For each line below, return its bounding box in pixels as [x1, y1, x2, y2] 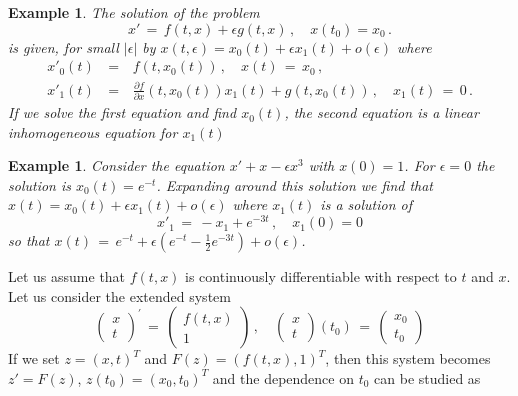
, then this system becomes [325, 348, 491, 369]
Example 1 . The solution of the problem [8, 2, 260, 22]
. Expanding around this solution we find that [156, 174, 434, 195]
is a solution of [320, 194, 412, 215]
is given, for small [8, 36, 119, 57]
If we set [8, 348, 60, 369]
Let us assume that [8, 266, 126, 287]
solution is [8, 174, 71, 195]
